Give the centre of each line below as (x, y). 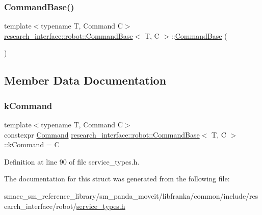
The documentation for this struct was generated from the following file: (117, 179)
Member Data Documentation (85, 80)
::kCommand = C (32, 144)
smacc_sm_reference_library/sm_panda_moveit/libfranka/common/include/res (131, 195)
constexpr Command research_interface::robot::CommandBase (102, 134)
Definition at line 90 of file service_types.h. (72, 161)
